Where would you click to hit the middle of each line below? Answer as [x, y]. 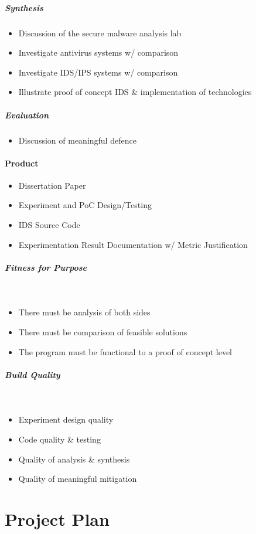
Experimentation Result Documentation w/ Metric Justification [133, 244]
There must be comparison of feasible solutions [103, 332]
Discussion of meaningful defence [77, 140]
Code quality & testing [59, 439]
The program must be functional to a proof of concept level [125, 351]
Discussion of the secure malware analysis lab [100, 33]
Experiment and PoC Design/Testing [85, 205]
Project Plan [57, 518]
